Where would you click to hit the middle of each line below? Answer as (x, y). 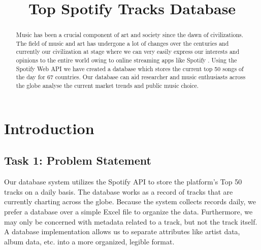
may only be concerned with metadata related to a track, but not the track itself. (131, 221)
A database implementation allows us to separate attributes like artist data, (122, 231)
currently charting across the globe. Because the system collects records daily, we (130, 201)
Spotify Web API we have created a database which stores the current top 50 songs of (130, 68)
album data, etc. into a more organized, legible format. (89, 241)
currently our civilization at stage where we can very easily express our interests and (128, 52)
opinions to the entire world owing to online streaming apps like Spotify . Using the (126, 60)
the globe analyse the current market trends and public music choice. (107, 86)
